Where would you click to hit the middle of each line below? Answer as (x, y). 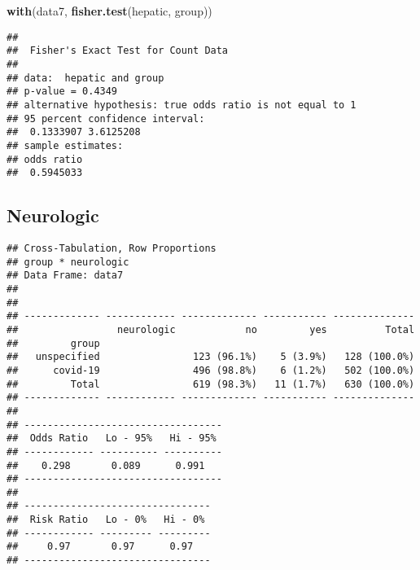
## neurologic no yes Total (211, 329)
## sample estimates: (65, 145)
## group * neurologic (68, 262)
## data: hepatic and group (85, 78)
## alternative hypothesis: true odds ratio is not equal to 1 (182, 105)
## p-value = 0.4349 (62, 92)
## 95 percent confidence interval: (106, 118)
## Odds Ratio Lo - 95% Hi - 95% (112, 438)
